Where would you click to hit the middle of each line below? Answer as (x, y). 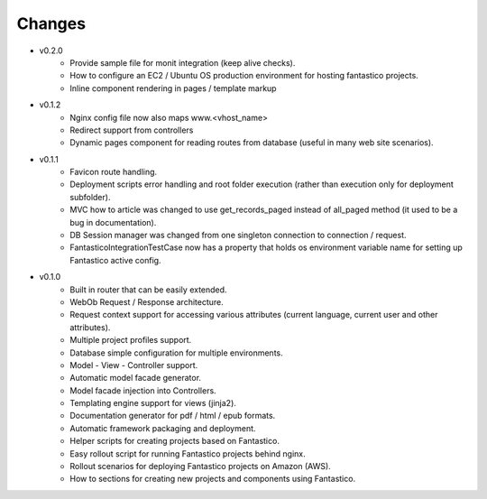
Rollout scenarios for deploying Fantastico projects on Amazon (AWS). (200, 467)
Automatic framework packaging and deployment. (163, 428)
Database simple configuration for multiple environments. (176, 353)
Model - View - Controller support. (134, 365)
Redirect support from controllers (132, 130)
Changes (51, 23)
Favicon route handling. (114, 172)
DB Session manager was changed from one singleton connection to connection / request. (238, 236)
